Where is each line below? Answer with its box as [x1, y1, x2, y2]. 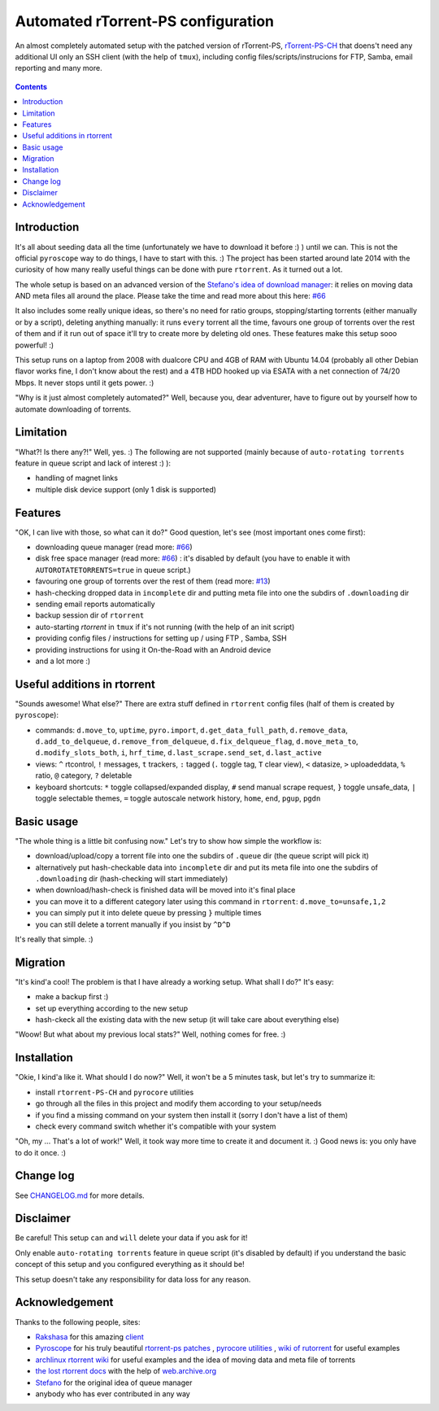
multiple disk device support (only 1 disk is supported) [35, 484, 217, 494]
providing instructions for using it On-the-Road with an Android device [35, 644, 272, 654]
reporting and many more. [15, 63, 102, 73]
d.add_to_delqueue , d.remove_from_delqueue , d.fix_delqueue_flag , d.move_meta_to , [35, 736, 359, 746]
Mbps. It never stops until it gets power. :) [15, 378, 154, 387]
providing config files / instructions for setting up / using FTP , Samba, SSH [35, 633, 288, 643]
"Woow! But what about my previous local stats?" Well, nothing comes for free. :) [15, 1029, 286, 1039]
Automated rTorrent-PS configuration [15, 12, 275, 30]
